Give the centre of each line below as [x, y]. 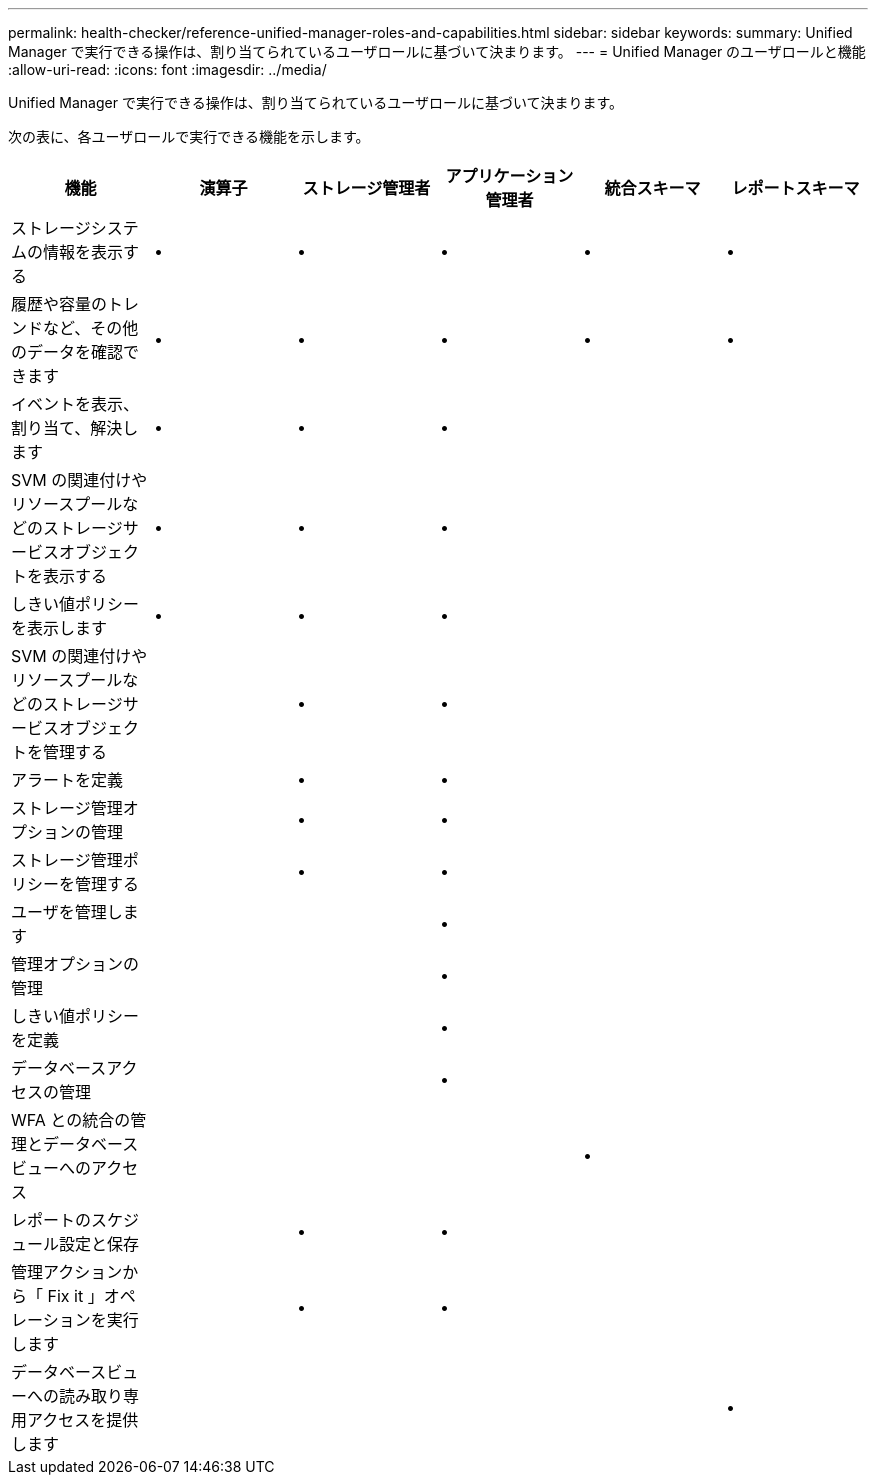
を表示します [59, 628]
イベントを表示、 [75, 404]
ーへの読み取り [67, 1396]
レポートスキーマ [795, 188]
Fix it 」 [75, 1296]
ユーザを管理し [67, 912]
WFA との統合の [71, 1120]
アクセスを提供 [83, 1420]
